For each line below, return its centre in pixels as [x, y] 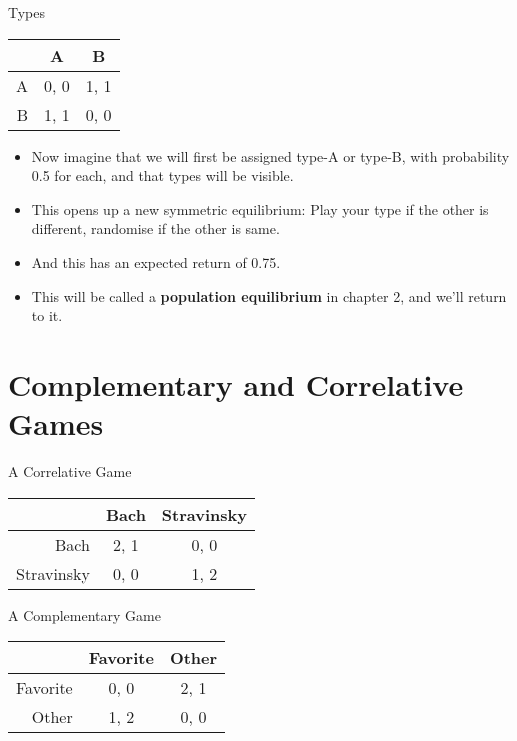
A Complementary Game [84, 614]
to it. [47, 315]
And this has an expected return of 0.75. [156, 261]
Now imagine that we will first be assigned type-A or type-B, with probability [270, 155]
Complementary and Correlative [236, 383]
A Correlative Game [70, 471]
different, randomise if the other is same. [155, 228]
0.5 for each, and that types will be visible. [162, 175]
